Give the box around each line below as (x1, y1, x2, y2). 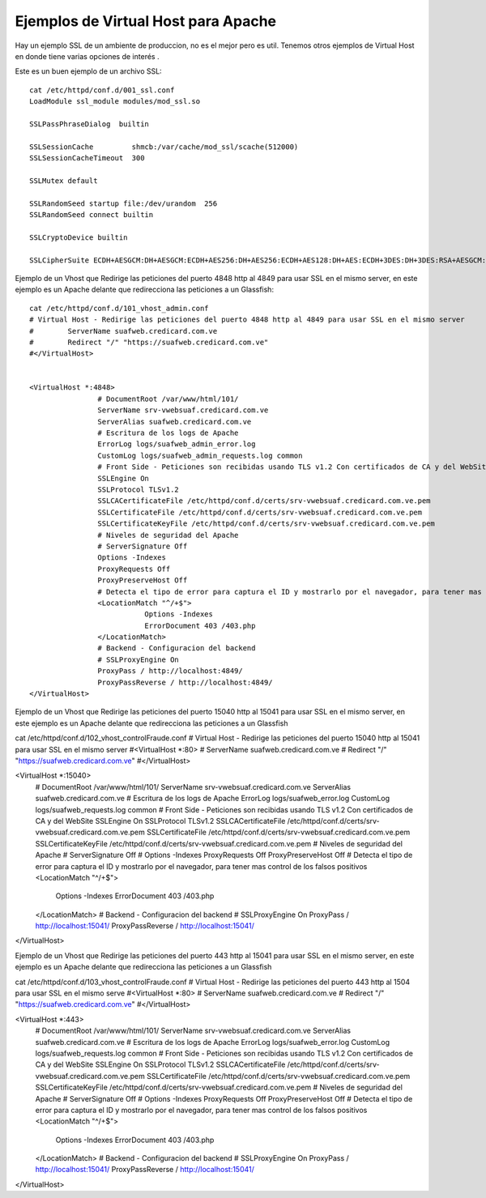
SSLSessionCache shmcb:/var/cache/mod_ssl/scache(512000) (29, 142, 299, 151)
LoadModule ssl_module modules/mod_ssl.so (29, 97, 201, 106)
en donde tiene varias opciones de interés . (15, 51, 160, 61)
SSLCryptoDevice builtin (29, 232, 128, 242)
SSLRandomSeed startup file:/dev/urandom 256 (29, 198, 218, 208)
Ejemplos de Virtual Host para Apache (15, 12, 277, 30)
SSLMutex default (29, 176, 98, 185)
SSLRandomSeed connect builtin (29, 211, 154, 220)
